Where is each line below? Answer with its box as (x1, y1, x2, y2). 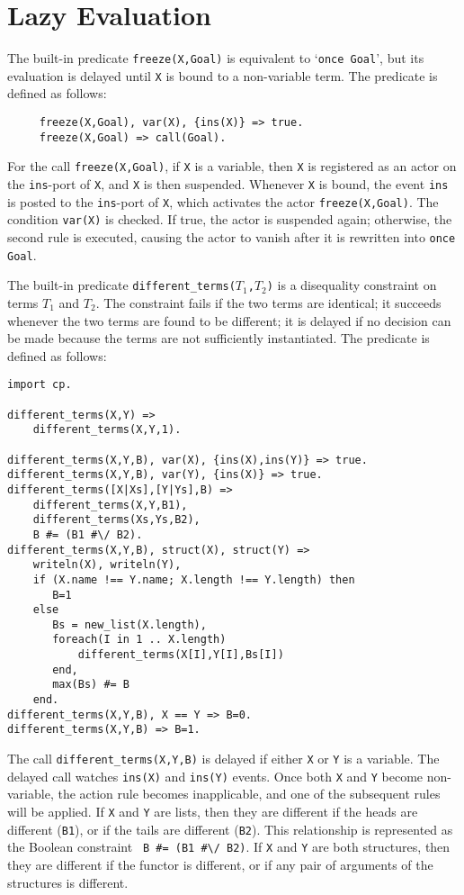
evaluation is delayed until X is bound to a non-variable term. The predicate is (7, 66, 438, 85)
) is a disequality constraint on (266, 276, 437, 294)
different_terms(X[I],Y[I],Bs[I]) (77, 648, 284, 662)
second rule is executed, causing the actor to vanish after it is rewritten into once (7, 227, 456, 246)
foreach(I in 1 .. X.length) (52, 633, 227, 646)
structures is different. (7, 872, 129, 891)
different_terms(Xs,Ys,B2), (32, 513, 201, 527)
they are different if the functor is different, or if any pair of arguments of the (7, 854, 433, 873)
